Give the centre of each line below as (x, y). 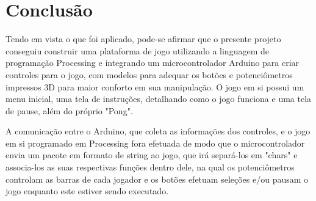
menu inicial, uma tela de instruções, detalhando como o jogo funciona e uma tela (159, 99)
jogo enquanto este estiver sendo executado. (87, 191)
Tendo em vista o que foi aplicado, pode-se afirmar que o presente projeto (143, 39)
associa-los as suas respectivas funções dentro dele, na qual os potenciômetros (150, 167)
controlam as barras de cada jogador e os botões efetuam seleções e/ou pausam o (157, 179)
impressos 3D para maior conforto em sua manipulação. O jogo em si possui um (155, 86)
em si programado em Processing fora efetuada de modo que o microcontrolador (155, 143)
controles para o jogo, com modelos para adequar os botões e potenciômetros (149, 74)
